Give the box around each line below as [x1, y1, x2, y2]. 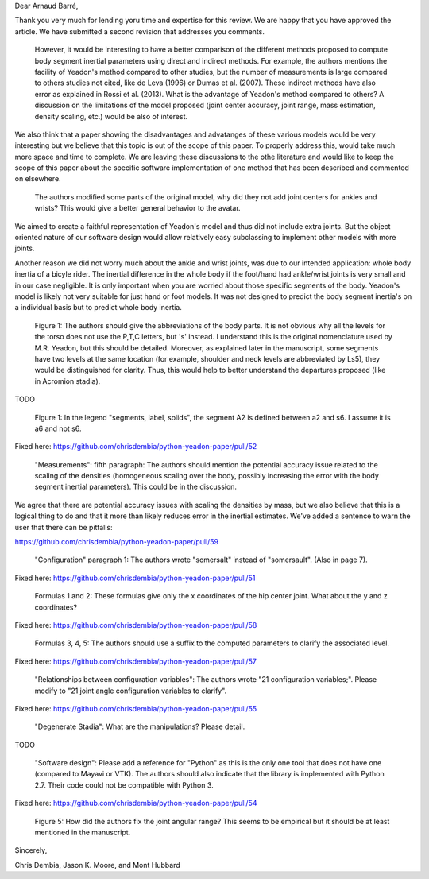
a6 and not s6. [34, 424, 82, 433]
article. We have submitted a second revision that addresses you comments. [14, 26, 265, 36]
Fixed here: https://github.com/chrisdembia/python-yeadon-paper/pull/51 [14, 573, 256, 583]
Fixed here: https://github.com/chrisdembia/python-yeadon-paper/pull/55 [14, 703, 257, 713]
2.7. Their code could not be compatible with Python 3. [34, 780, 214, 790]
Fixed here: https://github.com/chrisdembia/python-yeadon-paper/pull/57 [14, 656, 257, 666]
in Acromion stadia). [34, 376, 101, 385]
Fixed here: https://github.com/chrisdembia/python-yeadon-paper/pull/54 [14, 799, 257, 808]
